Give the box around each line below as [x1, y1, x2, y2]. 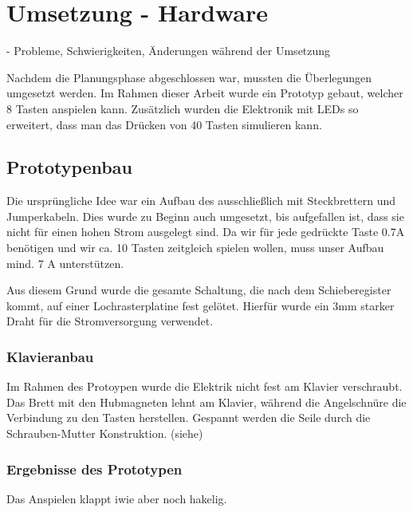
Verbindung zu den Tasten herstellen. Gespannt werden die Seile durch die [6, 409, 371, 426]
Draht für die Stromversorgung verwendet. [6, 313, 214, 329]
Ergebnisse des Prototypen [6, 459, 183, 479]
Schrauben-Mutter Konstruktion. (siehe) [6, 425, 203, 442]
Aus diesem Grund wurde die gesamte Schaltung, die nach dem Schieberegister [6, 282, 391, 298]
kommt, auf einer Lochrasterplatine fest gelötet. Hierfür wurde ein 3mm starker [6, 297, 395, 313]
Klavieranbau [6, 346, 94, 366]
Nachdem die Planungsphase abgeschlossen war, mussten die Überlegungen [6, 69, 372, 85]
